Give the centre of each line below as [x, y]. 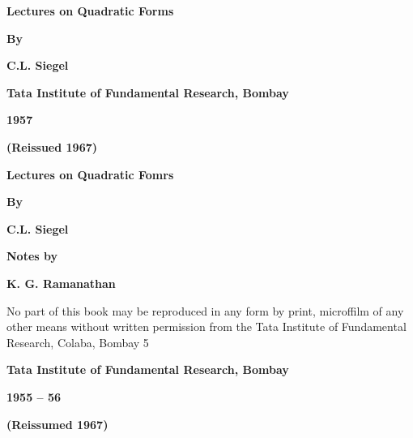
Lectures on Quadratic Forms [90, 11]
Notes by [32, 256]
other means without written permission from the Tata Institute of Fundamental [206, 326]
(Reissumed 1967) [57, 424]
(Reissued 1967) [52, 146]
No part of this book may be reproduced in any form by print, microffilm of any [205, 310]
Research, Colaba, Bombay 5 [78, 342]
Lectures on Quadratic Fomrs [90, 174]
